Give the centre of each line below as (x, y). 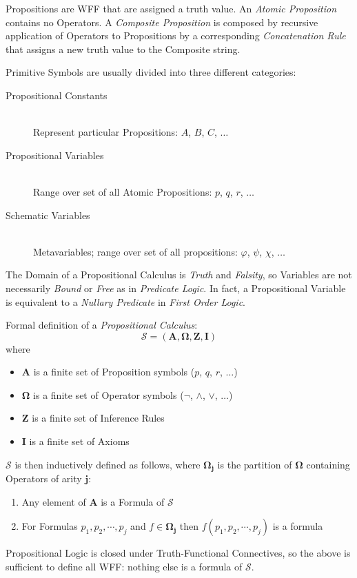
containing (328, 464)
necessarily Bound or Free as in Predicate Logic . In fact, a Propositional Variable (176, 288)
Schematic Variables (48, 215)
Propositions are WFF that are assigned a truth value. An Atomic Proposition (171, 8)
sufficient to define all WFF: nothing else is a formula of (124, 566)
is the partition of (255, 464)
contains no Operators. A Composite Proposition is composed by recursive (162, 22)
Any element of (54, 501)
